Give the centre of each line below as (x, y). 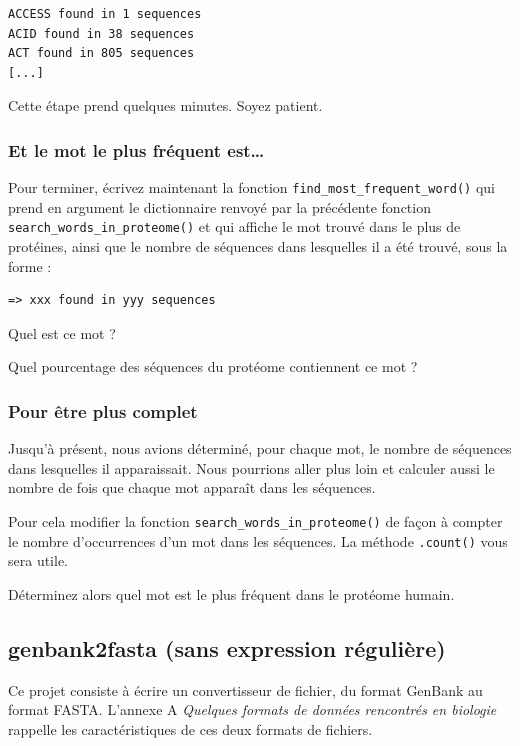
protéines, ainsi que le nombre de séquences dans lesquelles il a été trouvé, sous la (258, 246)
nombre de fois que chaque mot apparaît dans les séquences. (192, 487)
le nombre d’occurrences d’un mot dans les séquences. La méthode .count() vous (258, 540)
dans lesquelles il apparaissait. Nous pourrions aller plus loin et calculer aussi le (251, 467)
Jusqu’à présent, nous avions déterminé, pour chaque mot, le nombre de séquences (260, 448)
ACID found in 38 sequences (101, 33)
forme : (30, 265)
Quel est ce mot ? (62, 332)
